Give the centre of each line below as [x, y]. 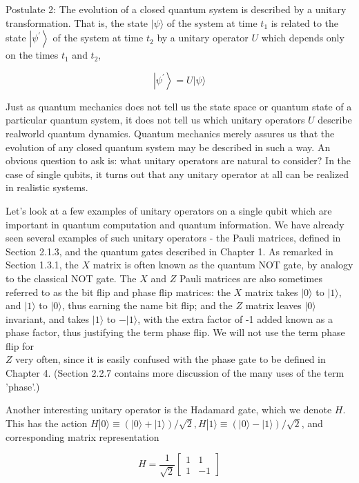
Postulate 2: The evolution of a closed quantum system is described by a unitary [176, 9]
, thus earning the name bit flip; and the [147, 305]
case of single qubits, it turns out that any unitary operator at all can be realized [177, 174]
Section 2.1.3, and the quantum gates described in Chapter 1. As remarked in [169, 251]
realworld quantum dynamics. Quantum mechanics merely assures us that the [170, 133]
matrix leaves [273, 305]
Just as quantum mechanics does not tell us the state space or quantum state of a [179, 106]
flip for [20, 345]
